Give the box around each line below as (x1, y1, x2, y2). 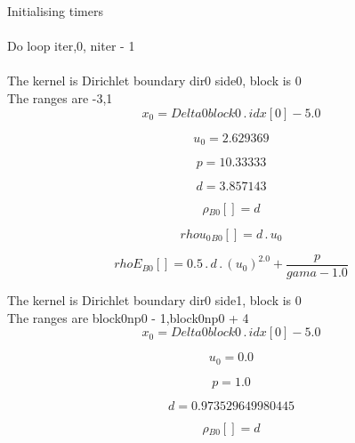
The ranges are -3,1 (7, 88, 113, 107)
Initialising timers (7, 2, 103, 20)
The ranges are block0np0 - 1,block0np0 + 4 (7, 308, 249, 326)
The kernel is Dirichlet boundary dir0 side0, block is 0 (7, 71, 302, 90)
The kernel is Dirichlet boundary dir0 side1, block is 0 (7, 291, 302, 310)
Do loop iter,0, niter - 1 (7, 36, 135, 55)
